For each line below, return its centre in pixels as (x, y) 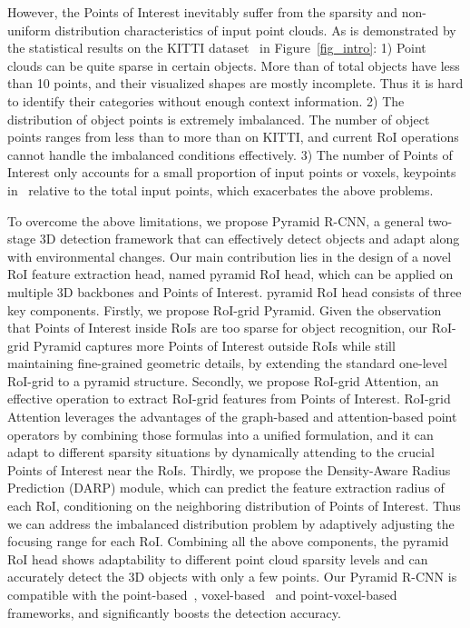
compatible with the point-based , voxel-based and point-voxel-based (202, 594)
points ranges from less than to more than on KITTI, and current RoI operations (233, 137)
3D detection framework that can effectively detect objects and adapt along (250, 239)
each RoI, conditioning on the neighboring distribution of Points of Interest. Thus (234, 506)
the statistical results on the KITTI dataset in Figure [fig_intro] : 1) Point (217, 48)
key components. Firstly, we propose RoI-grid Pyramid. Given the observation (225, 309)
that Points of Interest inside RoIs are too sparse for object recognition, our (218, 328)
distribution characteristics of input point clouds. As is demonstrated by (255, 30)
